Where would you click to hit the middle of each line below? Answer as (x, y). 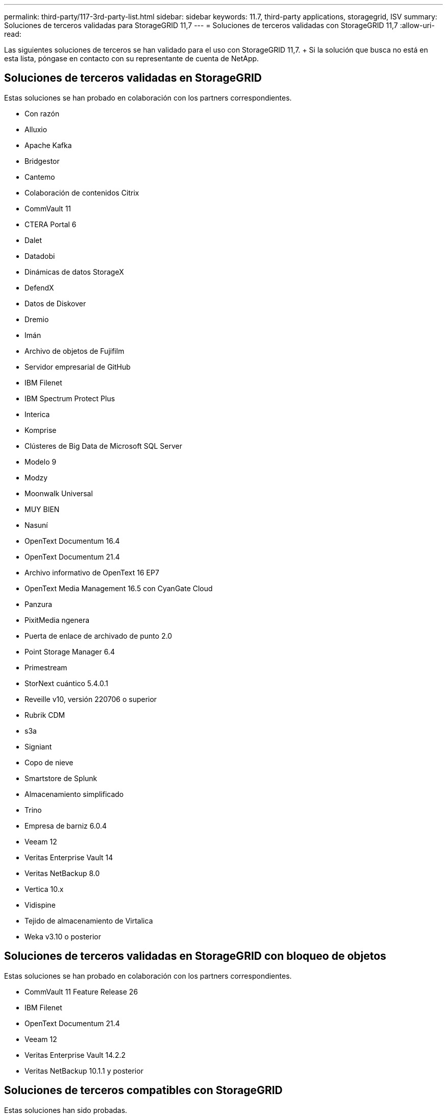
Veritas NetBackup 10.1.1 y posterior (84, 1071)
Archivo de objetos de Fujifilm (74, 351)
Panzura (39, 604)
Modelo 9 (41, 462)
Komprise (41, 430)
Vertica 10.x (44, 889)
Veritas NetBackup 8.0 (62, 873)
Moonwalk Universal (59, 493)
